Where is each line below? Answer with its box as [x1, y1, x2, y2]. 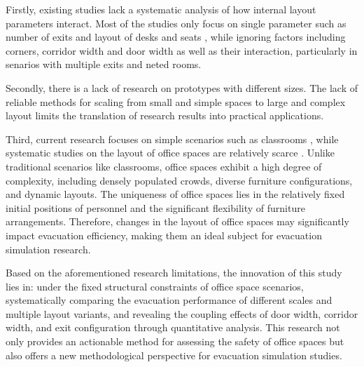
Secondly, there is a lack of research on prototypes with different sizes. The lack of [6, 80, 358, 95]
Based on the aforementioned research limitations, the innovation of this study [6, 265, 342, 280]
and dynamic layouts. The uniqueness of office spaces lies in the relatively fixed [6, 187, 345, 201]
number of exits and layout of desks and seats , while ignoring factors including [6, 29, 346, 44]
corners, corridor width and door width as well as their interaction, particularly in [6, 43, 358, 58]
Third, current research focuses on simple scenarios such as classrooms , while [6, 131, 339, 146]
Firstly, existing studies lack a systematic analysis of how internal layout [6, 2, 316, 16]
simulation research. [6, 241, 91, 256]
